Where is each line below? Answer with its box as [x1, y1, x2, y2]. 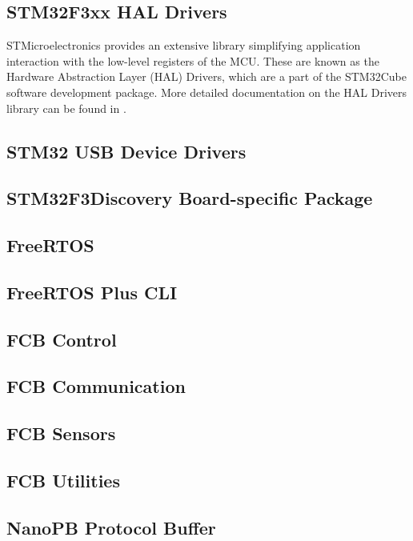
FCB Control [6, 327, 117, 351]
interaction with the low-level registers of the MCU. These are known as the [6, 52, 379, 69]
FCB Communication [6, 374, 186, 399]
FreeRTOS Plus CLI [6, 279, 178, 304]
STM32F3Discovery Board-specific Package [6, 186, 373, 210]
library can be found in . [6, 99, 126, 116]
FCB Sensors [6, 421, 116, 446]
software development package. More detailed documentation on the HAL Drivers [6, 83, 407, 100]
